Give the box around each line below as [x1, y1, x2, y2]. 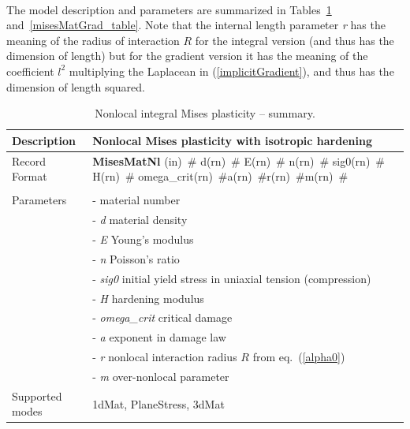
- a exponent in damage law [92, 329, 226, 345]
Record [12, 152, 47, 169]
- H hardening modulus [92, 289, 204, 306]
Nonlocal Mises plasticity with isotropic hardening [92, 132, 372, 148]
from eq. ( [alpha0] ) [252, 349, 345, 365]
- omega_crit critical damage [92, 309, 233, 326]
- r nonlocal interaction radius [92, 349, 237, 365]
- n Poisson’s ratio [92, 250, 180, 267]
